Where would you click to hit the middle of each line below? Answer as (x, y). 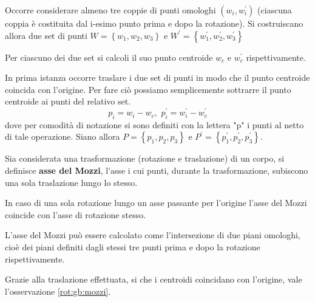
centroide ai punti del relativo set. (68, 101)
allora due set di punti (46, 35)
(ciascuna (274, 10)
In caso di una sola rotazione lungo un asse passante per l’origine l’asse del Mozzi (156, 203)
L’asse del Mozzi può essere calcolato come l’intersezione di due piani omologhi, (153, 235)
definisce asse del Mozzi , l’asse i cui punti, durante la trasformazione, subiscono (157, 170)
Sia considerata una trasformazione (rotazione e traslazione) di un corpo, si (145, 158)
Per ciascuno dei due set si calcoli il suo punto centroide (109, 57)
